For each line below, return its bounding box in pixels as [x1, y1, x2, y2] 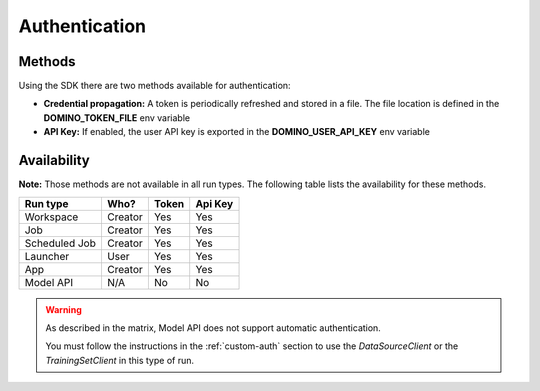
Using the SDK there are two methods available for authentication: [18, 80, 291, 92]
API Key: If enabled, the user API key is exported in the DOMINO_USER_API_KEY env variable [43, 126, 430, 138]
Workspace [24, 210, 79, 224]
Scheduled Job [24, 236, 97, 250]
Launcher [24, 249, 70, 263]
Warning [45, 303, 82, 315]
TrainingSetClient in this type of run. [45, 354, 195, 366]
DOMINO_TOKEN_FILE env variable [43, 111, 190, 124]
